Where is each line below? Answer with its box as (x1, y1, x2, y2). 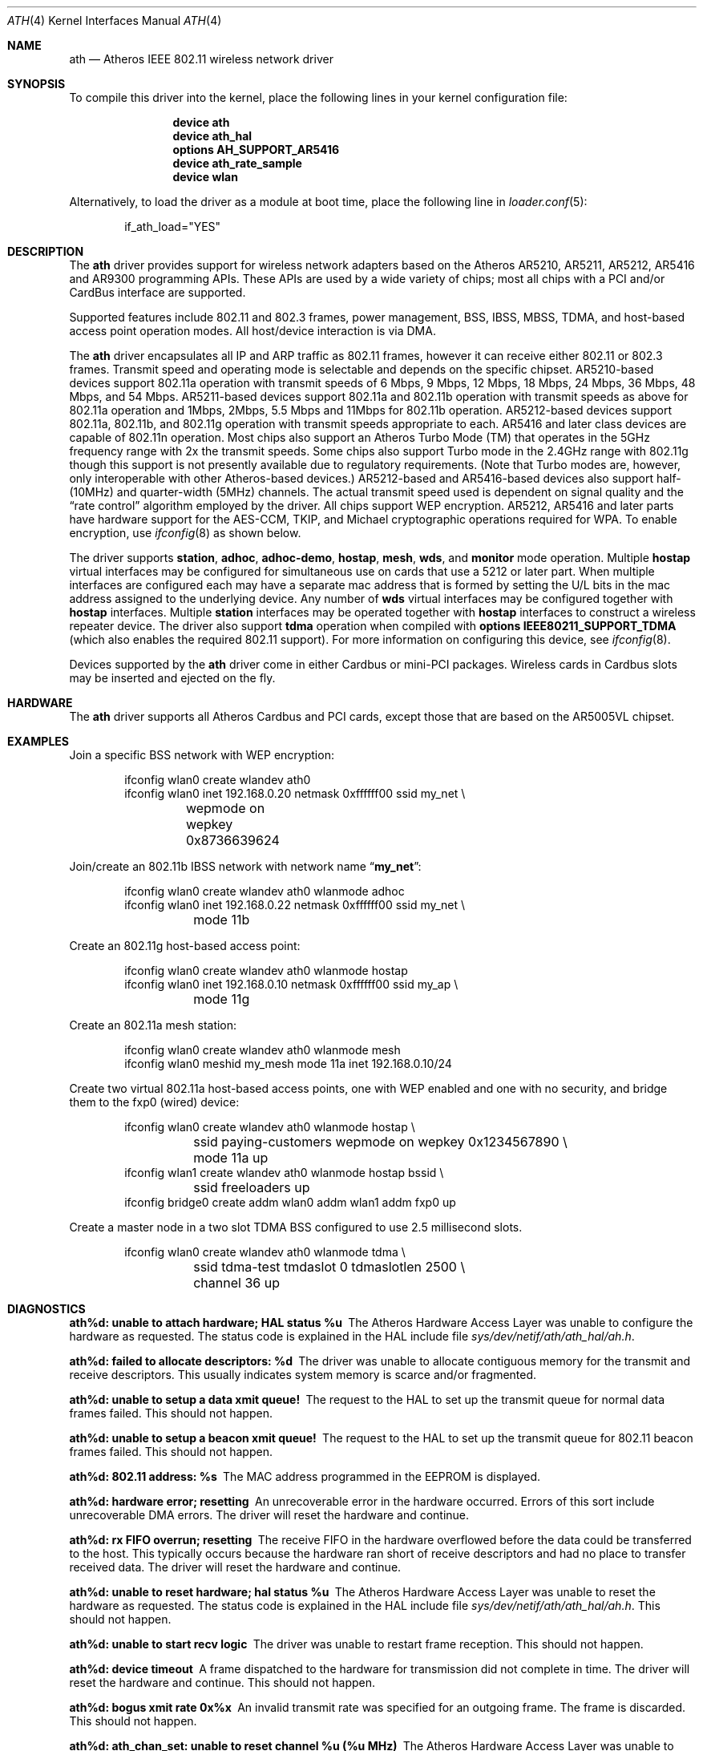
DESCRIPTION (7, 245, 84, 258)
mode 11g (193, 991, 250, 1007)
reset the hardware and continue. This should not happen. (69, 1676, 375, 1689)
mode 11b (193, 912, 250, 928)
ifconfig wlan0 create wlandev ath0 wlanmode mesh (124, 1043, 401, 1057)
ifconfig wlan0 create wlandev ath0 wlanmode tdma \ (124, 1245, 406, 1259)
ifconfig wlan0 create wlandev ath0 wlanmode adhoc (124, 884, 405, 898)
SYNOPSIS (7, 77, 66, 91)
